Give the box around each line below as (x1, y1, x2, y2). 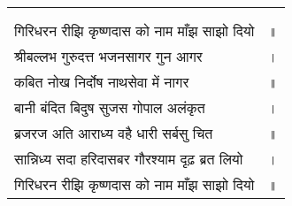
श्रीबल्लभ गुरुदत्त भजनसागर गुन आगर (14, 46, 203, 66)
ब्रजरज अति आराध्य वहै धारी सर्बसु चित (14, 123, 213, 143)
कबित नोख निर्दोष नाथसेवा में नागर (14, 72, 189, 92)
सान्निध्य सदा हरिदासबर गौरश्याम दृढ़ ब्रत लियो (14, 149, 243, 169)
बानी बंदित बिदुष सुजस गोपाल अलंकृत (14, 97, 205, 118)
